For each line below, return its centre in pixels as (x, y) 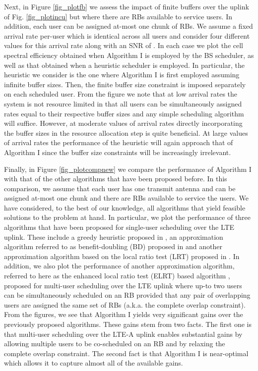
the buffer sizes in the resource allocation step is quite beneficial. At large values (126, 132)
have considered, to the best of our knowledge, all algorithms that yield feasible (125, 207)
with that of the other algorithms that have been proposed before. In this (116, 179)
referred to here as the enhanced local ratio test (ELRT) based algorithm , (117, 276)
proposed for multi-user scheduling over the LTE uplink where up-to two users (123, 285)
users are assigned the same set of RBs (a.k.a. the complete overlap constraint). (125, 304)
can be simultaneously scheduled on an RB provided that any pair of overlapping (127, 295)
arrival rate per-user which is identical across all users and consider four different (127, 35)
